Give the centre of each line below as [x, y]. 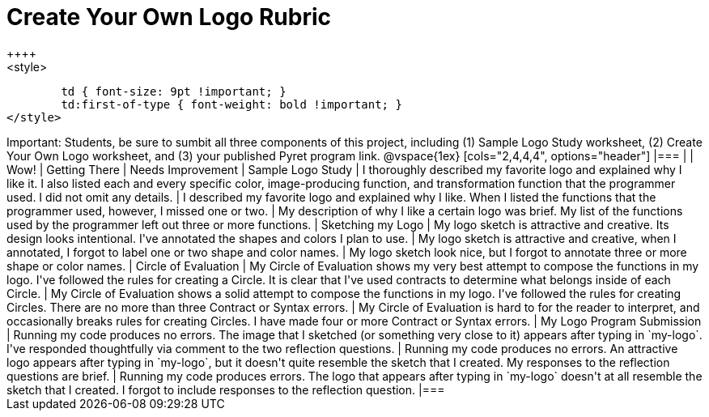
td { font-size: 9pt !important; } [174, 91]
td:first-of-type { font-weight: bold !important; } [231, 104]
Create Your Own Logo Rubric [169, 17]
